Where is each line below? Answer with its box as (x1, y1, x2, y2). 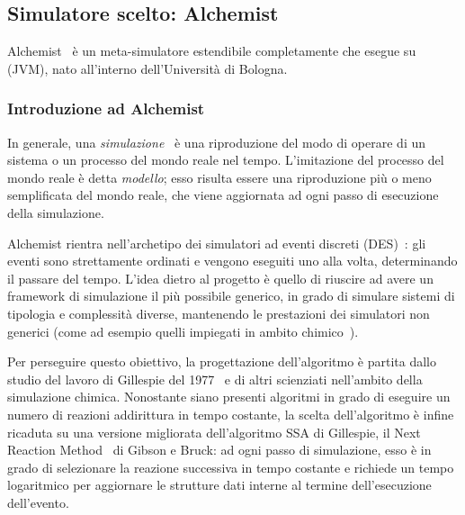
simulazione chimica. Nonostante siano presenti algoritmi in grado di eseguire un (7, 387, 451, 406)
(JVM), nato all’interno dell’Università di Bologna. (7, 59, 288, 77)
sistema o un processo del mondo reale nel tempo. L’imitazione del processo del (7, 150, 444, 169)
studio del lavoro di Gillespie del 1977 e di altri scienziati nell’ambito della (7, 369, 423, 388)
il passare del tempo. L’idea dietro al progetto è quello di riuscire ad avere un (7, 268, 434, 287)
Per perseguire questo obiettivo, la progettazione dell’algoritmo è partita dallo (7, 352, 436, 371)
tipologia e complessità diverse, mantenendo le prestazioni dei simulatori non (7, 303, 430, 322)
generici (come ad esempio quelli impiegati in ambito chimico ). (7, 321, 359, 340)
